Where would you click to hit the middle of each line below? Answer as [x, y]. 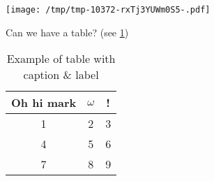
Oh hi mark [44, 103]
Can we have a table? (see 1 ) [67, 32]
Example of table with [61, 59]
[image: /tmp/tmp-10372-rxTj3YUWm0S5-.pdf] [108, 10]
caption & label [61, 75]
